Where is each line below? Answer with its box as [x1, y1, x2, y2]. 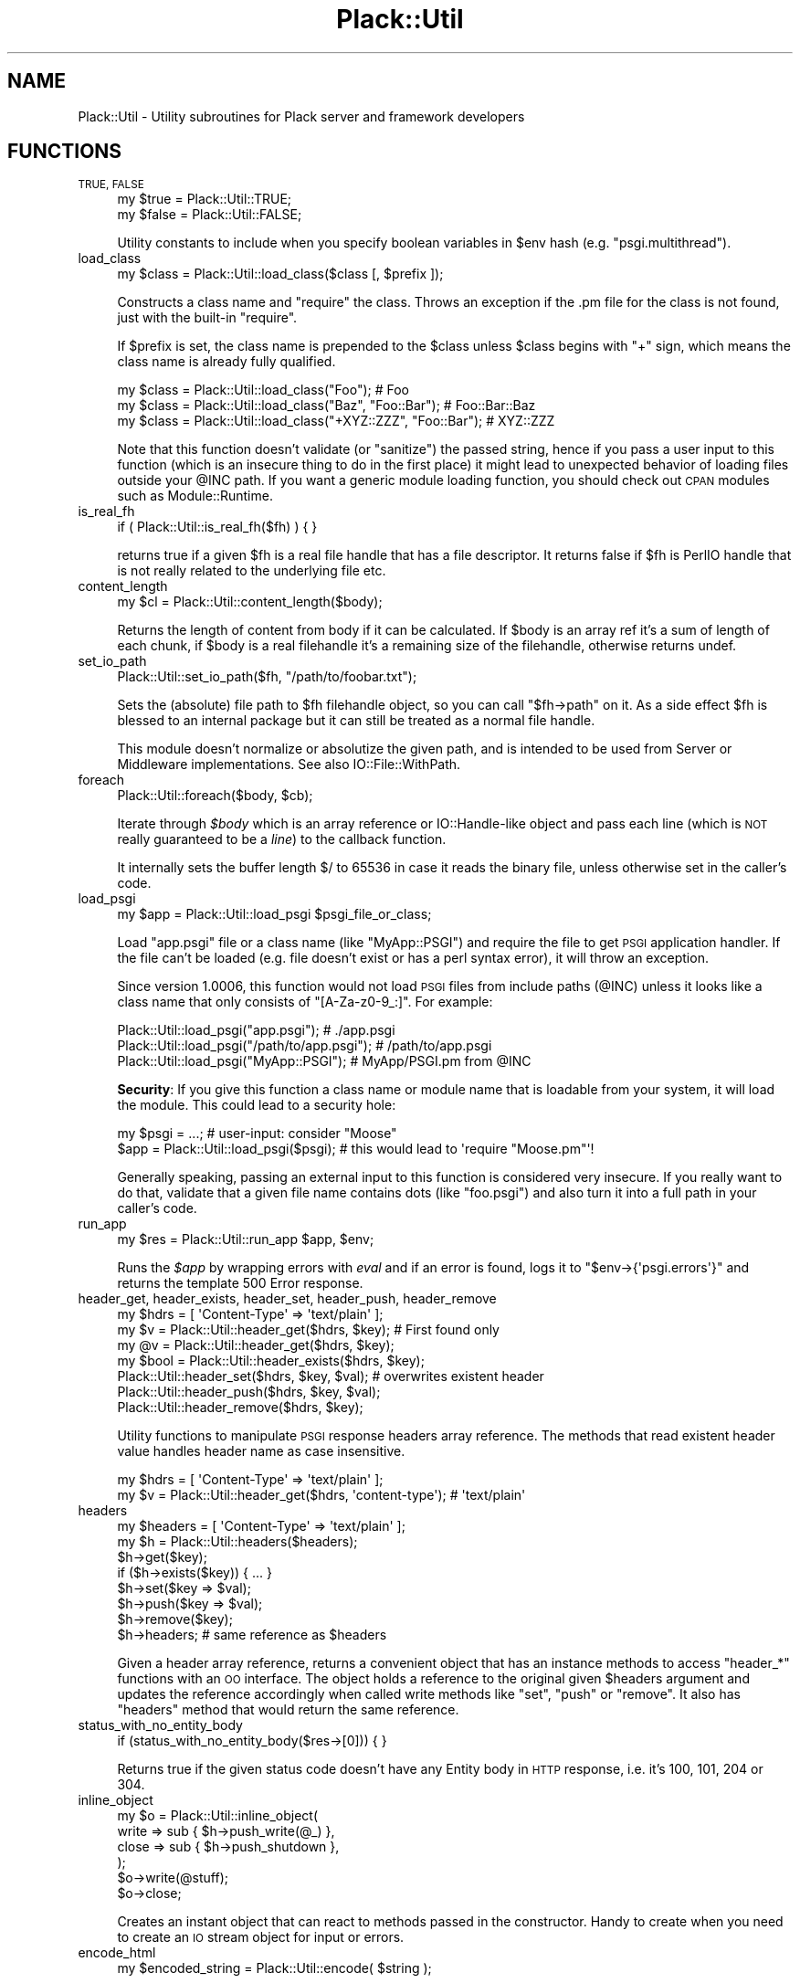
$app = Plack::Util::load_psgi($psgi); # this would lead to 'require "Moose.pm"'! [117, 1141, 595, 1157]
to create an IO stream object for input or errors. [117, 1929, 405, 1946]
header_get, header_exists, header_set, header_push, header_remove [78, 1291, 497, 1307]
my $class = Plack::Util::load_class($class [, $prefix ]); [117, 266, 444, 282]
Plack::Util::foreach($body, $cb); [117, 787, 313, 804]
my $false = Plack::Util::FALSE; [117, 206, 302, 223]
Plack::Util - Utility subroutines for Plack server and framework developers [78, 108, 525, 124]
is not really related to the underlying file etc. [117, 563, 386, 579]
